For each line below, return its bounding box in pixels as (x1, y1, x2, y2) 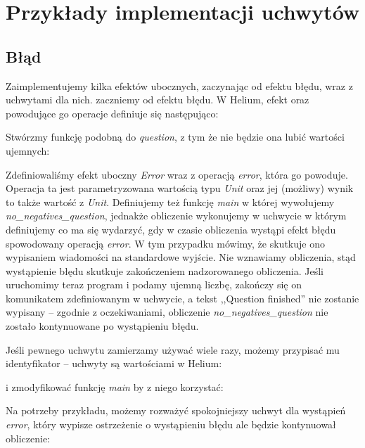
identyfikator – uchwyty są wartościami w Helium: (6, 356, 222, 371)
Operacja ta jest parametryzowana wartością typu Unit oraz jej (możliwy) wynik (6, 181, 354, 196)
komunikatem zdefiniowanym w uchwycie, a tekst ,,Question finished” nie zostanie (6, 290, 359, 305)
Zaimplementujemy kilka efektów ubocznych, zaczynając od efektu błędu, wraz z (6, 78, 353, 93)
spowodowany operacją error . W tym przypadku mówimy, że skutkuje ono (6, 236, 325, 250)
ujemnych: (6, 143, 50, 158)
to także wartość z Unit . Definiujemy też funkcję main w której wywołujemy (6, 194, 335, 209)
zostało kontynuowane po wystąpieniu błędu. (6, 319, 199, 333)
